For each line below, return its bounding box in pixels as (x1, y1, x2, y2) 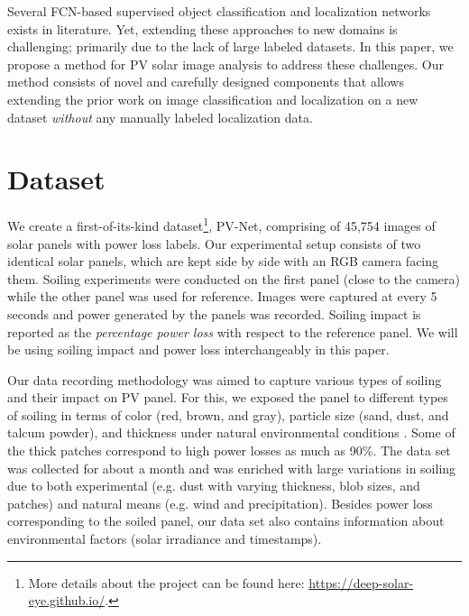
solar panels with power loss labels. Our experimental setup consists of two (7, 234, 421, 253)
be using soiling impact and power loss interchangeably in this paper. (7, 340, 390, 359)
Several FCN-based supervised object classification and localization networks (7, 2, 431, 20)
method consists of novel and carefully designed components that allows (7, 72, 404, 91)
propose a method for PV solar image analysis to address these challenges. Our (7, 54, 444, 73)
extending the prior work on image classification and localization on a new (7, 89, 418, 108)
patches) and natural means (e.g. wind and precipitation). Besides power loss (7, 493, 433, 512)
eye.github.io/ (28, 591, 106, 610)
